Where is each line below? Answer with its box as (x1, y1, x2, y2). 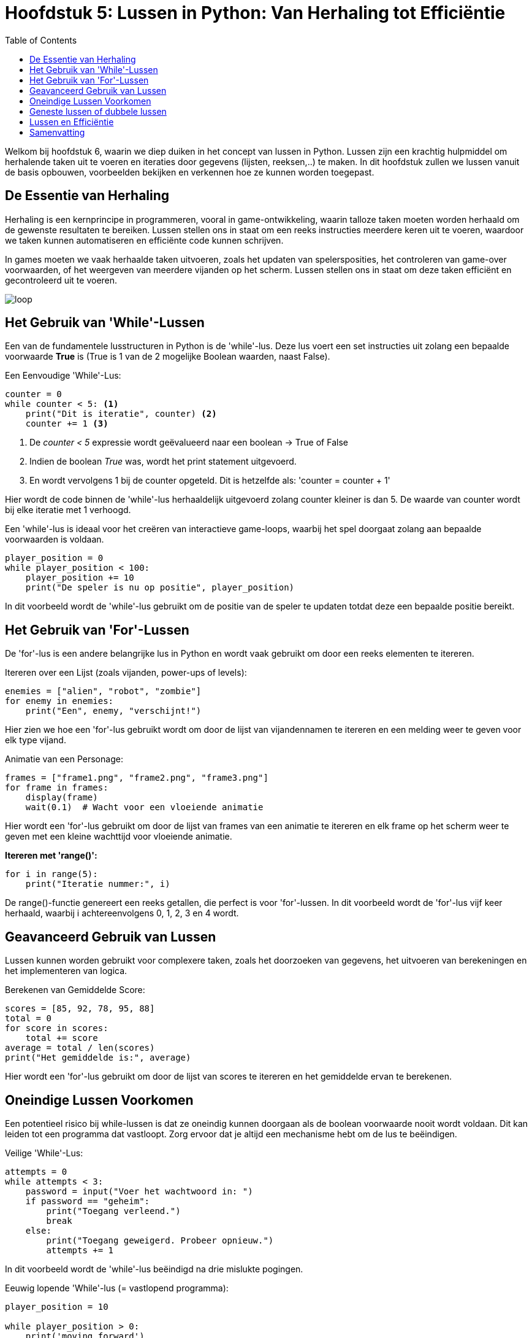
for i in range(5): (5, 869, 98, 880)
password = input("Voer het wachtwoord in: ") (25, 1186, 253, 1196)
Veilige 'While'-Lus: (5, 1147, 83, 1158)
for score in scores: (5, 1023, 108, 1034)
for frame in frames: (5, 783, 108, 793)
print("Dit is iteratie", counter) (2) (25, 409, 217, 419)
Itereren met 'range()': (5, 850, 97, 861)
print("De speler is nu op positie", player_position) (25, 582, 295, 593)
